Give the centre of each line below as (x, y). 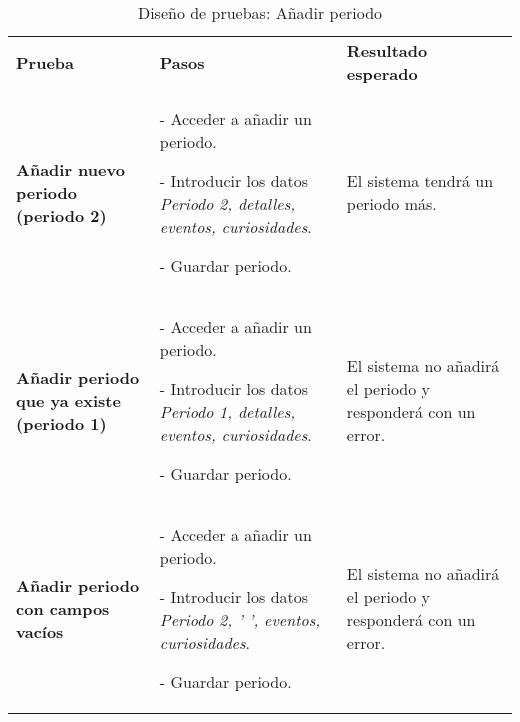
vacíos (40, 631)
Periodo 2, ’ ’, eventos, (240, 619)
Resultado (387, 50)
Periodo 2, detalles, (227, 203)
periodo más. (391, 203)
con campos (63, 608)
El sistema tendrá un (420, 180)
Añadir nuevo (70, 169)
